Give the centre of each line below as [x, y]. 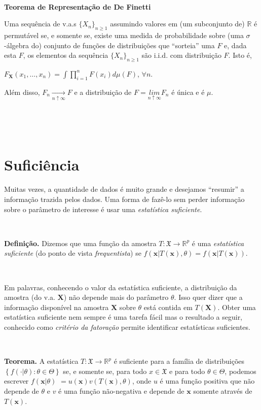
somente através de [223, 390]
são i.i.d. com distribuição [181, 55]
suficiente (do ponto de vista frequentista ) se [73, 253]
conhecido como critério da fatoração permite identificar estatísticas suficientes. [127, 327]
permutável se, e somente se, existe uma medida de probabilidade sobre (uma [124, 35]
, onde [142, 381]
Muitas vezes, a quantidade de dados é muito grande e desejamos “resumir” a [124, 189]
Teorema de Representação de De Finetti [78, 6]
